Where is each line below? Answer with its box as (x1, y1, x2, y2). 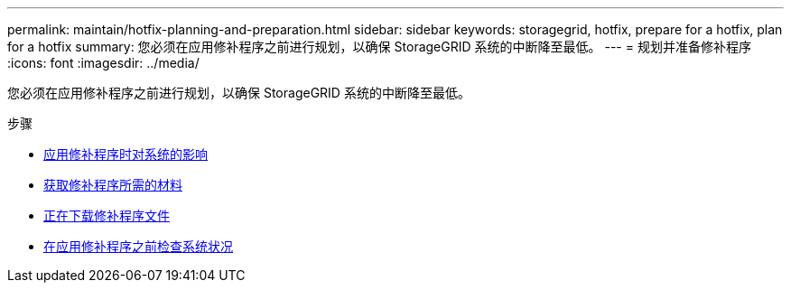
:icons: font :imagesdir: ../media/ (7, 55, 200, 70)
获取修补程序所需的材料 (43, 177, 182, 192)
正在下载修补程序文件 (43, 208, 170, 223)
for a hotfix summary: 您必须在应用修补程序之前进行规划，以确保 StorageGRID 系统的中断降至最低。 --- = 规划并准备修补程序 (7, 39, 751, 54)
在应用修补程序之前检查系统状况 (43, 239, 233, 254)
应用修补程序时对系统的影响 (43, 146, 208, 162)
